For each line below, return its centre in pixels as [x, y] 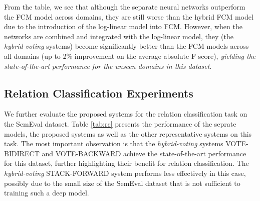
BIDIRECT [22, 153]
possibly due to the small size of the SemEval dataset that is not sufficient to [122, 183]
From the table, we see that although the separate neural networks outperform [125, 7]
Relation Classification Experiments [99, 93]
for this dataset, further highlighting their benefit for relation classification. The [126, 163]
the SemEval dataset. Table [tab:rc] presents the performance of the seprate [120, 123]
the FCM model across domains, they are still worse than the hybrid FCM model [129, 16]
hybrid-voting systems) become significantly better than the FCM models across [126, 46]
